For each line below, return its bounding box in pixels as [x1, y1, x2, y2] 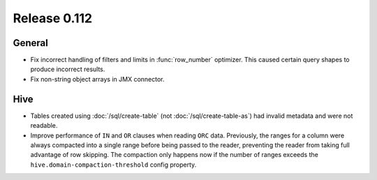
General [13, 37, 49, 49]
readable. [30, 121, 58, 130]
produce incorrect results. [30, 65, 105, 73]
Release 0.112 [13, 10, 93, 26]
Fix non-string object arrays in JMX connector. [30, 75, 165, 83]
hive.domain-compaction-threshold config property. [30, 160, 197, 169]
